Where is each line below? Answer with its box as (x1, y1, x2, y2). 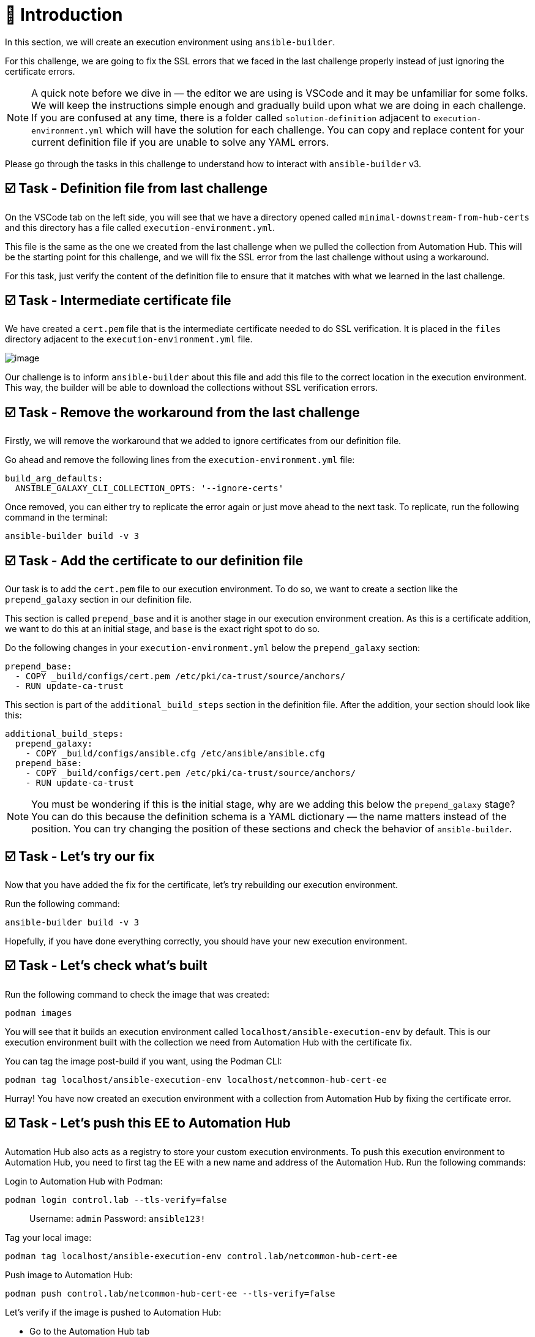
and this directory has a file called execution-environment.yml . (5, 222, 275, 233)
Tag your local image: (5, 1232, 92, 1243)
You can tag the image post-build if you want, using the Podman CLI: (5, 1055, 282, 1066)
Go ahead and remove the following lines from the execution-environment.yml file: (5, 454, 355, 465)
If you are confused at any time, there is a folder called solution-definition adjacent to (31, 111, 431, 124)
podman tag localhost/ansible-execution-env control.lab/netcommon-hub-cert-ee (5, 1251, 397, 1261)
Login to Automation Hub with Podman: (5, 1175, 163, 1186)
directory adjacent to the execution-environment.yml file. (5, 334, 253, 345)
